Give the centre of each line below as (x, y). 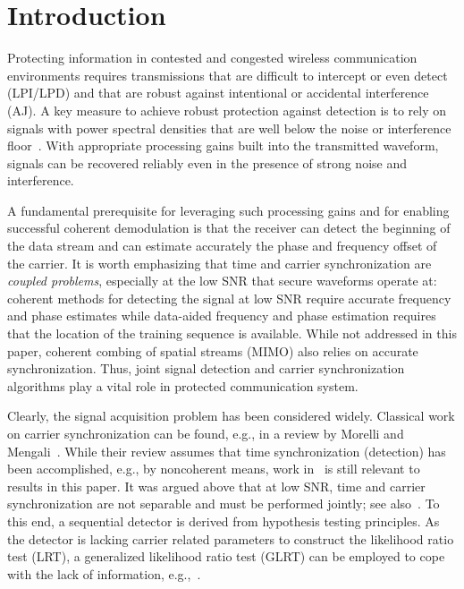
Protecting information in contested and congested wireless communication (212, 58)
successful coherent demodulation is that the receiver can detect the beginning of (229, 228)
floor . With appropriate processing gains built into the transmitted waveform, (223, 145)
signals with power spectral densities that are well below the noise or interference (229, 128)
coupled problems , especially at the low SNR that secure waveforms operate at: (222, 281)
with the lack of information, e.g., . (104, 573)
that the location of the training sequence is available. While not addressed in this (232, 333)
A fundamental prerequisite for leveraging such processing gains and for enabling (228, 210)
